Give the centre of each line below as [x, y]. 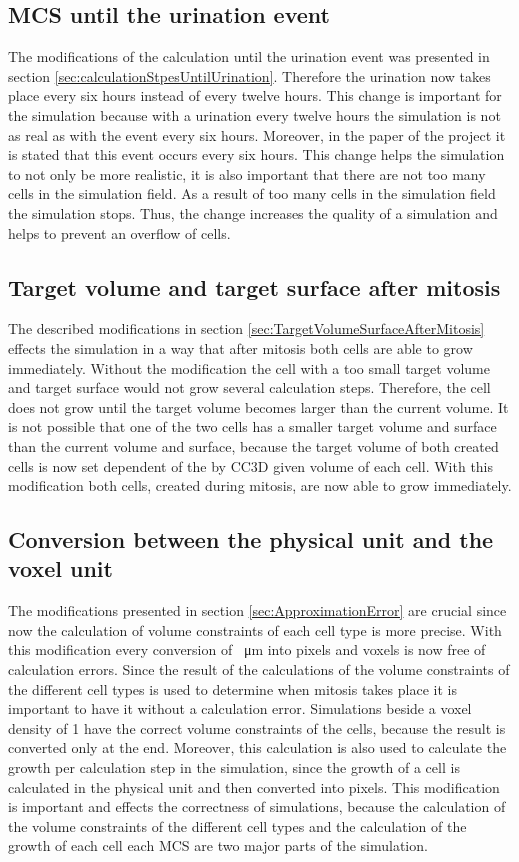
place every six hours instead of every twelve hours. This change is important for [255, 95]
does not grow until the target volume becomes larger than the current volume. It [258, 406]
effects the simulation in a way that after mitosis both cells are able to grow [240, 347]
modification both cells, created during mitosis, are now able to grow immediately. [260, 485]
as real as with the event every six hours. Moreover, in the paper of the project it [257, 134]
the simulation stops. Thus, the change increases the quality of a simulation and [253, 212]
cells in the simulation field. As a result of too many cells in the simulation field [252, 193]
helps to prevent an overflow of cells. [119, 232]
